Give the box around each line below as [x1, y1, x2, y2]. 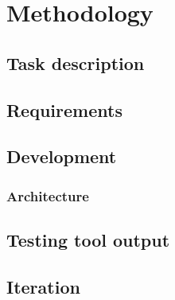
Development [6, 144, 117, 169]
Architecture [6, 185, 89, 205]
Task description [6, 50, 145, 75]
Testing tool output [6, 227, 170, 251]
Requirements [6, 97, 122, 122]
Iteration [6, 274, 80, 298]
